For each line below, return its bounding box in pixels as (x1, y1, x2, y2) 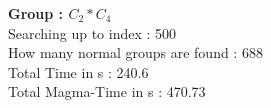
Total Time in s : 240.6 (8, 61, 149, 82)
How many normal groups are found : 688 (8, 42, 263, 63)
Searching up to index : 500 (8, 22, 177, 43)
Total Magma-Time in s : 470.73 (8, 81, 206, 102)
